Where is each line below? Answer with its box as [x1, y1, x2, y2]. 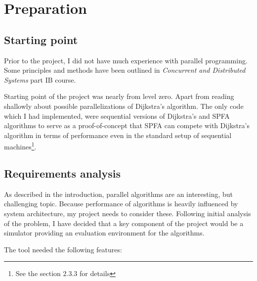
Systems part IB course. [4, 74, 76, 85]
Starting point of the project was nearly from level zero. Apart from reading [4, 91, 234, 101]
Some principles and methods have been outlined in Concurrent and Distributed [4, 65, 246, 75]
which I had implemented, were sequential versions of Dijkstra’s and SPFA [4, 110, 230, 121]
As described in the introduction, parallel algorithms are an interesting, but [4, 188, 233, 199]
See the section [15, 268, 61, 279]
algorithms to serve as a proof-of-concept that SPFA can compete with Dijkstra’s [4, 120, 250, 131]
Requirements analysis [4, 165, 121, 181]
